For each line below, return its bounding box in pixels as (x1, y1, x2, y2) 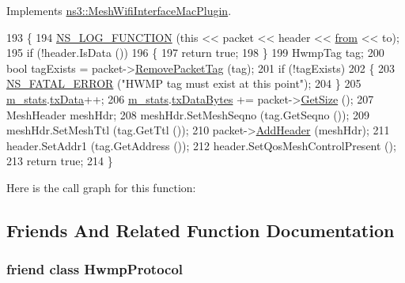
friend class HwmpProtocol (6, 259, 184, 279)
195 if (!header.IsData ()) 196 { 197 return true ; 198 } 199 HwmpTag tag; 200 (6, 44, 384, 61)
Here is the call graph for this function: (6, 179, 196, 195)
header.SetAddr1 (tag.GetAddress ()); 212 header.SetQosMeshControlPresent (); (6, 137, 396, 153)
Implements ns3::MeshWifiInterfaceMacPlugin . (6, 2, 232, 18)
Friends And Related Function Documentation (6, 217, 395, 242)
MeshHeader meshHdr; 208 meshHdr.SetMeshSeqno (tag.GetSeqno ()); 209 (6, 106, 370, 123)
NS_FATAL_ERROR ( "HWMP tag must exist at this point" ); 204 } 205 (6, 75, 361, 92)
